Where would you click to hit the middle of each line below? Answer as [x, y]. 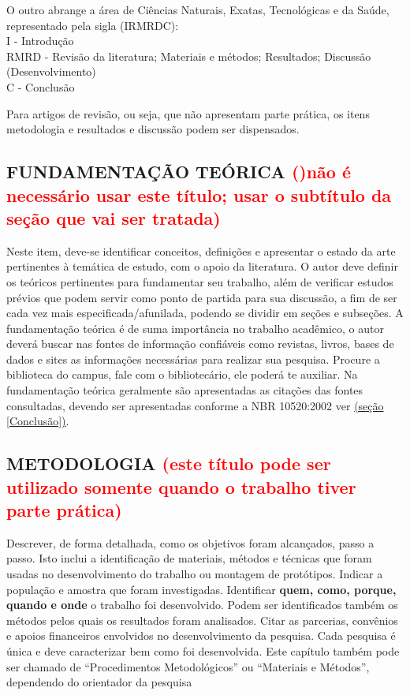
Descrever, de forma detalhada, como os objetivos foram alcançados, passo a [190, 542]
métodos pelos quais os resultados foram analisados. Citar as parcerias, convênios [202, 620]
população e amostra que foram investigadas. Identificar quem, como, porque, [201, 589]
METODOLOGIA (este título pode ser [169, 463]
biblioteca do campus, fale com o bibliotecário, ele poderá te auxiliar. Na [182, 374]
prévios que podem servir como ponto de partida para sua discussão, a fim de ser [202, 297]
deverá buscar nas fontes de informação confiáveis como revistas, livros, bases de [200, 344]
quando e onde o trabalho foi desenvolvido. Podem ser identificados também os [202, 605]
